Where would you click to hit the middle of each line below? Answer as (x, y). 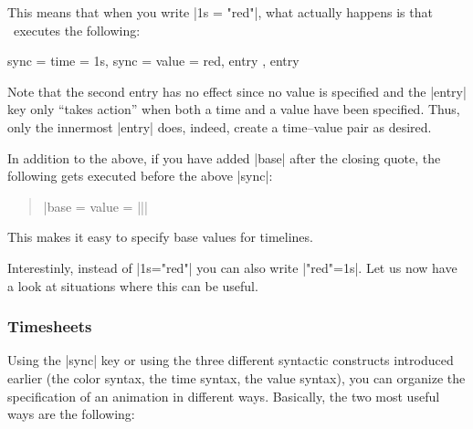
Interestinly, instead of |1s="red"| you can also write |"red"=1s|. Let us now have (232, 267)
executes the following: (77, 30)
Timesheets (50, 326)
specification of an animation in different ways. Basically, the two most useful (224, 396)
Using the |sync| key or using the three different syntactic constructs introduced (231, 360)
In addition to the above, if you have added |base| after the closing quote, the (224, 157)
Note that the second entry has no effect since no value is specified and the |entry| (237, 91)
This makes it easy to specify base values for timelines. (160, 237)
